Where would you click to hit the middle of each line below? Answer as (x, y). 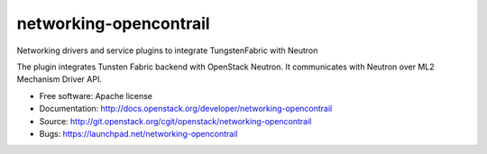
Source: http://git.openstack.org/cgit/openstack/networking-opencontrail (175, 121)
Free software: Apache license (96, 95)
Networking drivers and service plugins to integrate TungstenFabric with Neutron (167, 50)
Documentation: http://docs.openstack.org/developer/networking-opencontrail (186, 109)
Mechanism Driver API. (60, 79)
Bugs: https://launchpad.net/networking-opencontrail (138, 133)
